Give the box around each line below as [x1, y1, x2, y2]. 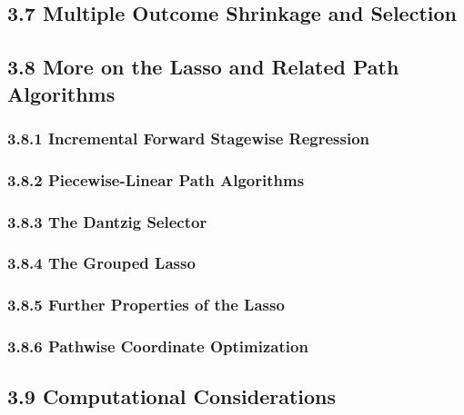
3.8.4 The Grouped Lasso [7, 252, 196, 274]
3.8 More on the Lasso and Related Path [7, 53, 399, 81]
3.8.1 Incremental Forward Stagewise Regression [7, 126, 370, 149]
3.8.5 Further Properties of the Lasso [7, 293, 285, 316]
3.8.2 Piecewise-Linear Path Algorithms [7, 168, 305, 191]
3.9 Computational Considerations [7, 382, 337, 410]
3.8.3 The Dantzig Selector [7, 210, 207, 232]
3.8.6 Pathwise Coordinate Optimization [7, 335, 308, 358]
